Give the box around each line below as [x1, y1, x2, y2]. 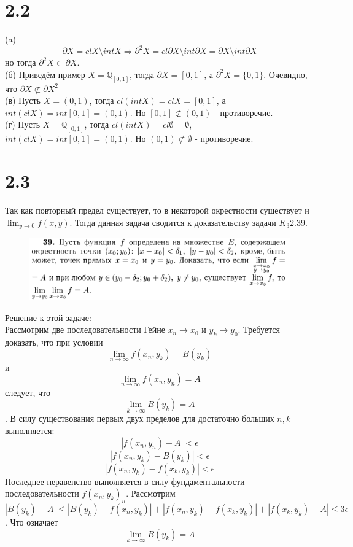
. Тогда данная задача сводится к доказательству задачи [69, 215, 276, 228]
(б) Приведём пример [5, 68, 85, 80]
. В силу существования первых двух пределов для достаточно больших [5, 412, 274, 425]
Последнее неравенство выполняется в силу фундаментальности [5, 475, 245, 487]
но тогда [5, 56, 36, 69]
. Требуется [238, 323, 280, 336]
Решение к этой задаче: [5, 311, 91, 324]
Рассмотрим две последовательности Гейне [5, 323, 165, 336]
